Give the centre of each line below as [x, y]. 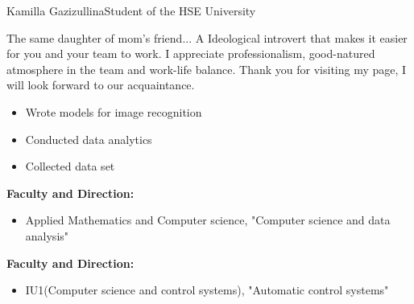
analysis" [47, 235]
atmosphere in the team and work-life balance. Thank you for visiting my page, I [207, 69]
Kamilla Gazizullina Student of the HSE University [131, 10]
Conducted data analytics [89, 139]
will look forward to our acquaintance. [101, 85]
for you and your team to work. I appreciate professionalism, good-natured [191, 53]
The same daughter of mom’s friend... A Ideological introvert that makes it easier [207, 37]
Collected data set [70, 166]
